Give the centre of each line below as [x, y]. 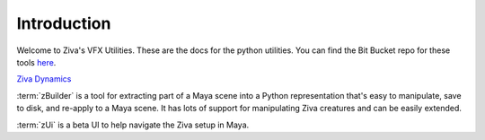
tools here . [36, 62]
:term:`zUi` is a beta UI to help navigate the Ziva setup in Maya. [133, 125]
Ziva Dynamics [44, 79]
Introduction [64, 23]
